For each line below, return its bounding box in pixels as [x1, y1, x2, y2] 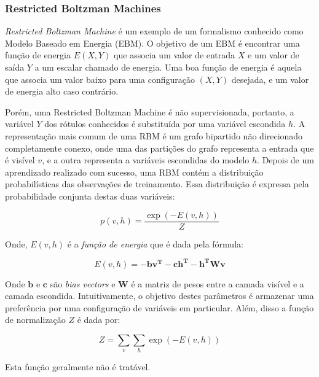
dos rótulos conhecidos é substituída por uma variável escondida [44, 117, 286, 130]
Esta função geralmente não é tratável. [5, 360, 151, 373]
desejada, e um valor [231, 72, 309, 85]
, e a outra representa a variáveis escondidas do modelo [42, 154, 250, 166]
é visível [5, 154, 35, 166]
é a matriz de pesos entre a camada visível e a [131, 277, 304, 290]
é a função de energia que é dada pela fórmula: [67, 237, 243, 250]
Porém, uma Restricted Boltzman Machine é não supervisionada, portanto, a [5, 105, 294, 118]
